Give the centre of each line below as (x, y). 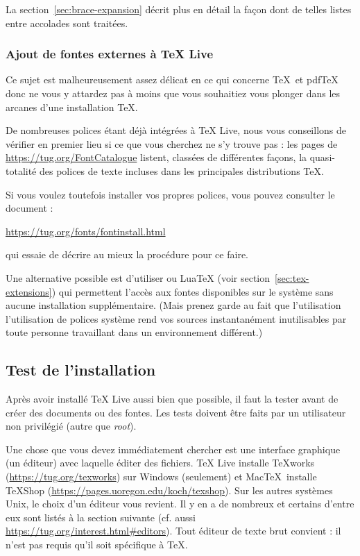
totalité (21, 170)
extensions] (29, 291)
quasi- (322, 157)
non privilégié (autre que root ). (71, 426)
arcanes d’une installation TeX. (72, 107)
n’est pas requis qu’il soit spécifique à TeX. (97, 545)
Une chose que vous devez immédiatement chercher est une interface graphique (173, 449)
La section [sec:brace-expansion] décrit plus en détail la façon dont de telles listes (179, 9)
